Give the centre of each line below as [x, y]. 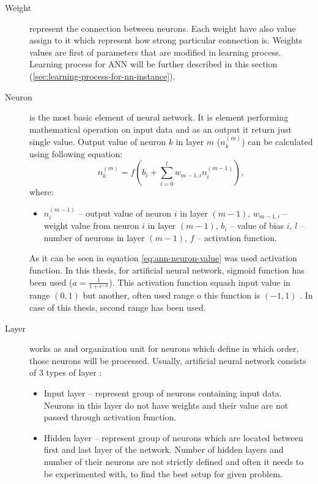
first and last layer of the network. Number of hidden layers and [164, 449]
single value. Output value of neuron [98, 142]
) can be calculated [277, 142]
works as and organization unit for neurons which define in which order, [164, 348]
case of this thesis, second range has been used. [118, 307]
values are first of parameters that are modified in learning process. [155, 52]
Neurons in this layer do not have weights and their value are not [166, 405]
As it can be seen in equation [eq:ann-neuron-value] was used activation [163, 258]
